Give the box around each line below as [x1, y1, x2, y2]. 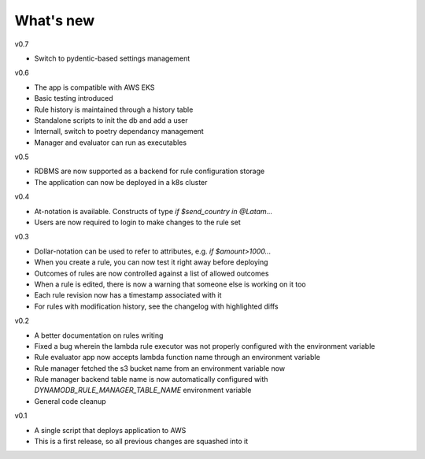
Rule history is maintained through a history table [34, 105, 194, 114]
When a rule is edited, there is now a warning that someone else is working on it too [34, 279, 306, 289]
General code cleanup [34, 396, 106, 405]
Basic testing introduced [34, 94, 113, 103]
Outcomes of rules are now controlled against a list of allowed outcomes [34, 268, 269, 278]
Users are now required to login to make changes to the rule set [34, 217, 242, 228]
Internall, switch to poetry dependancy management [34, 127, 204, 136]
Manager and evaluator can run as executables [34, 138, 187, 147]
